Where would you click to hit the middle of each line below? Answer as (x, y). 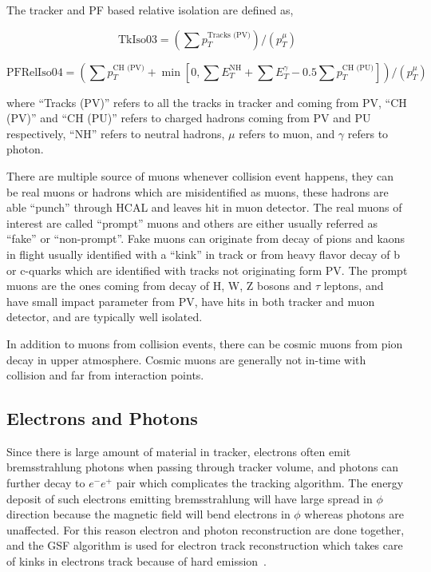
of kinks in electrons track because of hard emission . (137, 561)
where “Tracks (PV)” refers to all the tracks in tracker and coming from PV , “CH (207, 102)
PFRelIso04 (35, 72)
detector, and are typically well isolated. (105, 317)
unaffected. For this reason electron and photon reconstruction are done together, (206, 529)
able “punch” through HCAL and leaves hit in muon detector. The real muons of (204, 207)
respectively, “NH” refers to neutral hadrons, (116, 133)
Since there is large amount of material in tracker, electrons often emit (179, 451)
